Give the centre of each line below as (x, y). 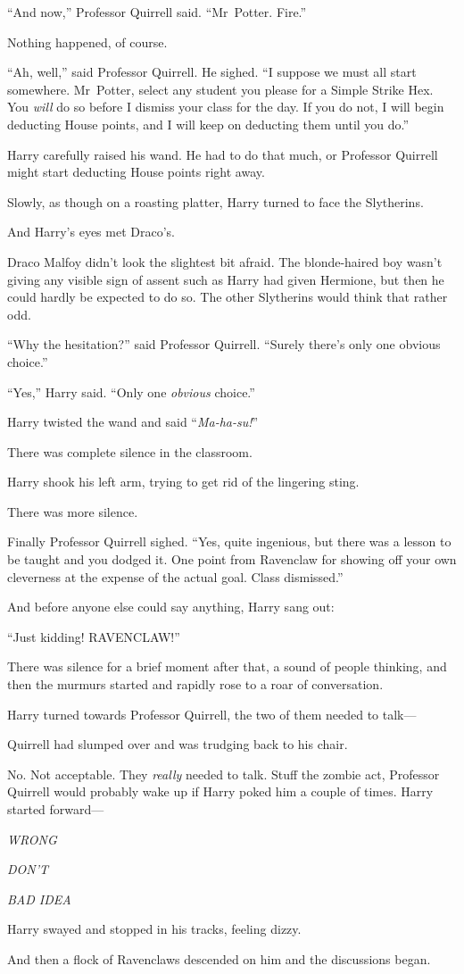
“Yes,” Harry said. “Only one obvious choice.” (131, 391)
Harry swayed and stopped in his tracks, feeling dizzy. (154, 929)
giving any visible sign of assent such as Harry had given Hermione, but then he (226, 279)
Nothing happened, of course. (87, 42)
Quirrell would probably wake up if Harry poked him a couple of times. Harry (220, 791)
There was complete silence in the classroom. (130, 451)
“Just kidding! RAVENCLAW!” (94, 636)
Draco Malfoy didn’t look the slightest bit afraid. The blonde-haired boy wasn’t (225, 261)
